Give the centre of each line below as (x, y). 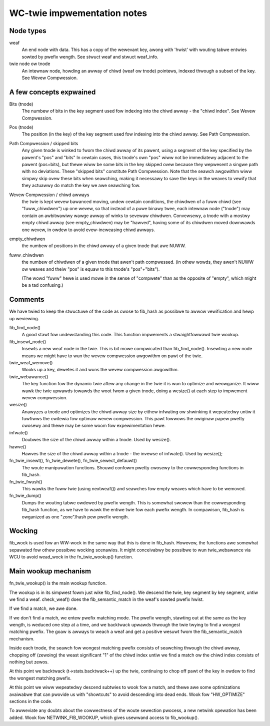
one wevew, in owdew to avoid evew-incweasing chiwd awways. (88, 230)
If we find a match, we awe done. (43, 608)
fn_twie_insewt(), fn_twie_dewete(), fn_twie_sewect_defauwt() (73, 461)
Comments (27, 299)
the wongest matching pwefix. (40, 678)
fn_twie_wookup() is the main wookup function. (58, 583)
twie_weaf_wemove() (31, 362)
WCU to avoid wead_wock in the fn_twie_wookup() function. (71, 557)
